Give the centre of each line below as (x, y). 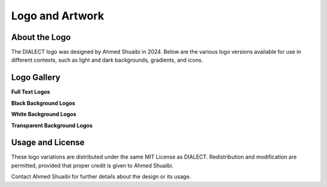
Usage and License (48, 143)
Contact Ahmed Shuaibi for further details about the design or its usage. (101, 177)
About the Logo (41, 37)
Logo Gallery (36, 78)
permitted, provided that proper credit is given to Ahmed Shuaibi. (92, 165)
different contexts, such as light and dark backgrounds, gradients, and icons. (107, 60)
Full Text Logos (31, 92)
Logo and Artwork (58, 16)
